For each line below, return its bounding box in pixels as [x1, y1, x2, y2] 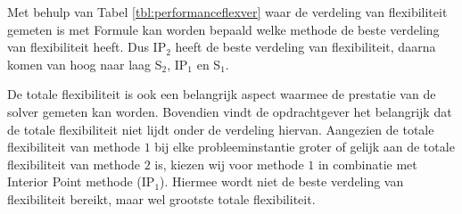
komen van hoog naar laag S [7, 54, 162, 73]
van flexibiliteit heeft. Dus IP [7, 37, 167, 56]
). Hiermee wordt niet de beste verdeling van [160, 172, 404, 191]
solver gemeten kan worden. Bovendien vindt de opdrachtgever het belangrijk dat [7, 102, 452, 120]
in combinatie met [318, 154, 417, 173]
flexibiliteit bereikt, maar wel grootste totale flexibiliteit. [7, 189, 316, 208]
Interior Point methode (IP [7, 172, 155, 191]
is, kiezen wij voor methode [154, 154, 304, 173]
